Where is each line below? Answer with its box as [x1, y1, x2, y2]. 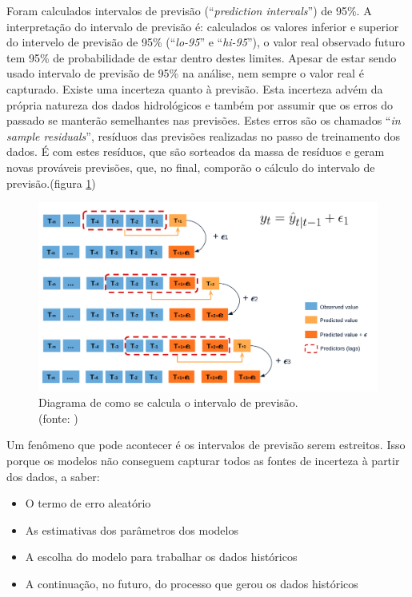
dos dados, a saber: [6, 468, 100, 484]
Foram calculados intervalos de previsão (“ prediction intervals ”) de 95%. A [6, 2, 372, 18]
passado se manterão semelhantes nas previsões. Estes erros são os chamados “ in [6, 112, 401, 129]
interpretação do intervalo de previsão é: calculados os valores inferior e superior [6, 18, 399, 34]
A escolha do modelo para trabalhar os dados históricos [25, 548, 298, 565]
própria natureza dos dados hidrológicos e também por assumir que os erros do [6, 96, 394, 113]
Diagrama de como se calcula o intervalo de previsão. [38, 394, 298, 411]
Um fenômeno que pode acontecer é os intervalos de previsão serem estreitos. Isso [6, 436, 406, 453]
